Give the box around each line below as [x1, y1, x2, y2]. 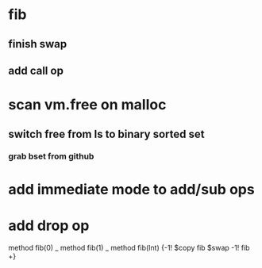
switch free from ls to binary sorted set [8, 127, 205, 140]
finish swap [8, 37, 67, 51]
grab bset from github [8, 151, 94, 162]
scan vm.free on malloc [8, 96, 167, 114]
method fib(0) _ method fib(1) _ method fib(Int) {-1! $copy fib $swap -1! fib [8, 243, 250, 252]
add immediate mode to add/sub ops [8, 180, 256, 198]
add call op [8, 63, 64, 77]
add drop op [8, 216, 90, 235]
